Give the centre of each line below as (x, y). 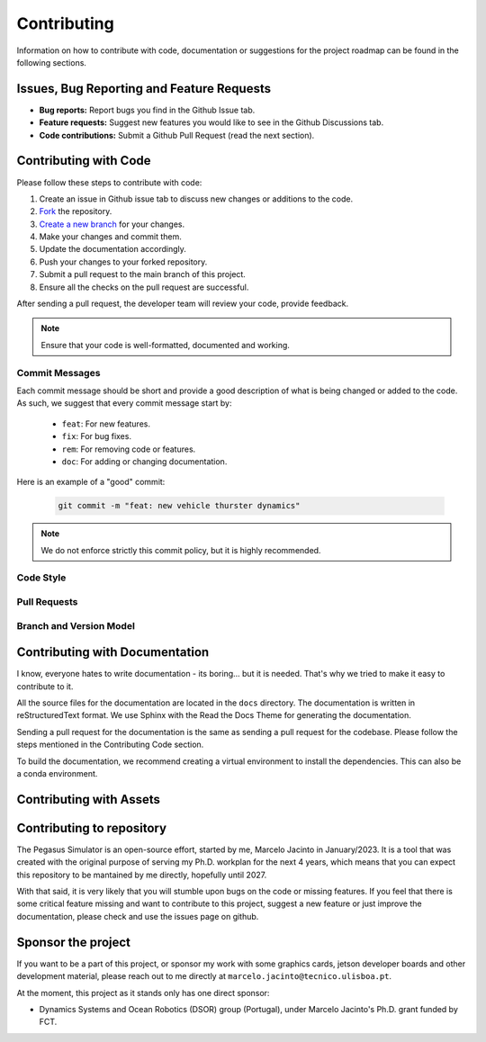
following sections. (52, 62)
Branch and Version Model (76, 625)
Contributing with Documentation (113, 652)
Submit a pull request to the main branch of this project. (143, 274)
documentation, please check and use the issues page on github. (138, 916)
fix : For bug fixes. (97, 436)
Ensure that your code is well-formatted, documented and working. (165, 345)
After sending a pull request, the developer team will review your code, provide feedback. (183, 304)
